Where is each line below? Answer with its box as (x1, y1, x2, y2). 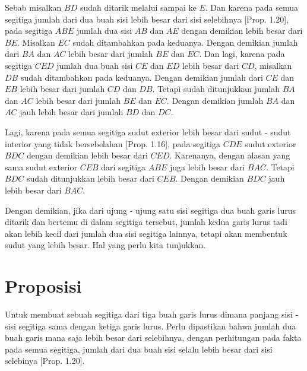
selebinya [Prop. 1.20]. (5, 354, 85, 367)
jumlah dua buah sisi (56, 59, 133, 71)
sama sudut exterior (5, 160, 77, 173)
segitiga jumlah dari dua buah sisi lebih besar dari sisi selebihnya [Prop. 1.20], (5, 12, 289, 25)
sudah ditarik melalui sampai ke (80, 1, 197, 13)
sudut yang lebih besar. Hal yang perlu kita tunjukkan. (5, 239, 206, 251)
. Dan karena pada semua (205, 1, 299, 13)
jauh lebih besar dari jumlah (20, 106, 124, 118)
